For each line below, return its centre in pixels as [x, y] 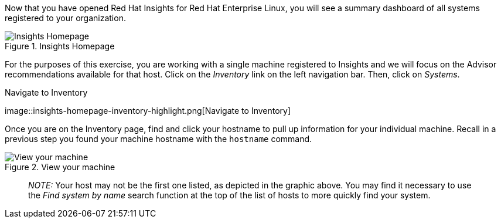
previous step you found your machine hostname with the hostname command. [159, 139]
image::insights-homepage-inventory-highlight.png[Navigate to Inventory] [148, 111]
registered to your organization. [65, 18]
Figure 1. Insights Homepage [60, 46]
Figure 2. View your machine [60, 167]
